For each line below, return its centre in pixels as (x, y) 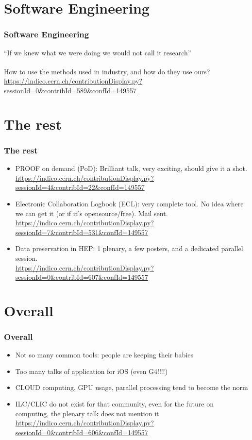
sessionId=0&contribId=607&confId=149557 (82, 277)
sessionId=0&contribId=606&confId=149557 (82, 432)
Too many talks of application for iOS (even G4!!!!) (92, 371)
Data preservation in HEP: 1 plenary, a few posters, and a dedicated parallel (129, 248)
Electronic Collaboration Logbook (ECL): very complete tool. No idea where (129, 203)
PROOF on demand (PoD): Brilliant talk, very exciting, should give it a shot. (131, 168)
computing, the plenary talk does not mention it (87, 413)
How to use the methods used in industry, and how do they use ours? (107, 71)
